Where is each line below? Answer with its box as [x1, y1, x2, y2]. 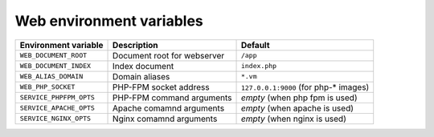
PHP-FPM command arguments [113, 92, 232, 103]
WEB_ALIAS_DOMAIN [19, 72, 84, 81]
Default [240, 39, 270, 50]
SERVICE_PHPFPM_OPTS [19, 93, 96, 102]
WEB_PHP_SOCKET [19, 83, 76, 91]
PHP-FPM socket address [113, 81, 210, 92]
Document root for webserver [113, 50, 225, 61]
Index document [113, 60, 174, 71]
